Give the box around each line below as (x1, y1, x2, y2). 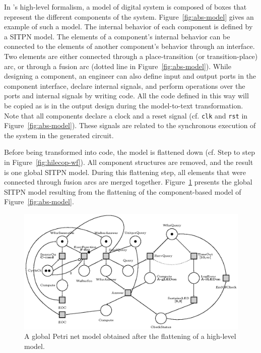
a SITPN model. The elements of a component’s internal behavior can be (4, 31, 230, 41)
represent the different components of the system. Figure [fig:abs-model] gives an (4, 11, 254, 22)
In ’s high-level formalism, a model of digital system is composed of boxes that (4, 2, 247, 12)
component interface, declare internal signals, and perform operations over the (4, 80, 245, 91)
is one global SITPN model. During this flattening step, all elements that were (4, 166, 246, 177)
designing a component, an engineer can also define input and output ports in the (4, 71, 256, 81)
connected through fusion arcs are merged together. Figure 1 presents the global (4, 177, 252, 187)
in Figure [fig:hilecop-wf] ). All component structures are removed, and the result (4, 156, 253, 167)
